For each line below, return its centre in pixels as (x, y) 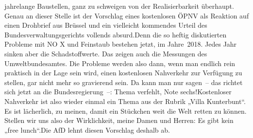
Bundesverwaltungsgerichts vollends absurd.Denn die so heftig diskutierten (116, 34)
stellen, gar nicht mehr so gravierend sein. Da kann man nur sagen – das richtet (124, 82)
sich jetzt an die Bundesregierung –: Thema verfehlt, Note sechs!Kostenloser (118, 92)
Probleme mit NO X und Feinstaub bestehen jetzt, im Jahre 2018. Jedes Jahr (121, 44)
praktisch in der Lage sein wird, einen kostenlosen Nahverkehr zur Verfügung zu (123, 73)
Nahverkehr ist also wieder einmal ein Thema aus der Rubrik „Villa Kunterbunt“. (125, 101)
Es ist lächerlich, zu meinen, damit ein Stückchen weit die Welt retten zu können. (126, 111)
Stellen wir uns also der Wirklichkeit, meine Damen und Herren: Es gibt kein (119, 120)
